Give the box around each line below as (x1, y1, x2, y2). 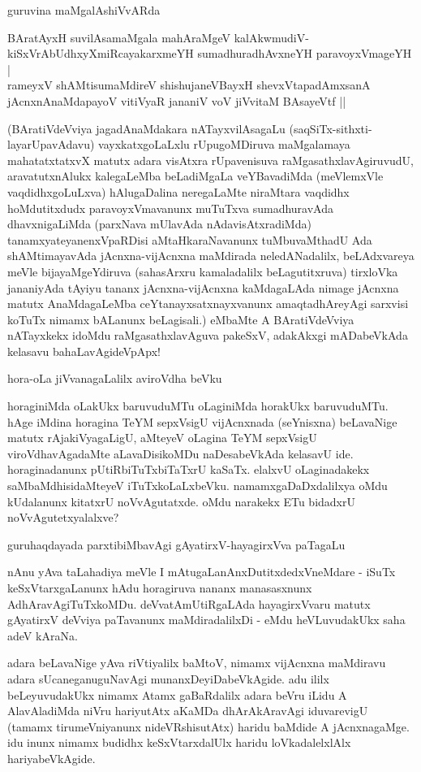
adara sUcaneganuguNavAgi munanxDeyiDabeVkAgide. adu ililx (7, 670, 329, 687)
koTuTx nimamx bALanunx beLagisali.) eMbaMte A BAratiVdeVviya (7, 310, 354, 327)
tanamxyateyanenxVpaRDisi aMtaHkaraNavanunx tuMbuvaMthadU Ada (7, 231, 372, 248)
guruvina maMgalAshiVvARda (7, 2, 161, 18)
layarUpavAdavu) (7, 136, 95, 153)
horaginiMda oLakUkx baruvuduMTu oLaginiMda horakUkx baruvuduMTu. (7, 397, 389, 414)
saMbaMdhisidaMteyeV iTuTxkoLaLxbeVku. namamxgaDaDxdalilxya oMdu (7, 477, 388, 494)
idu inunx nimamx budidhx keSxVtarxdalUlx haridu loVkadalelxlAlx (7, 734, 351, 751)
